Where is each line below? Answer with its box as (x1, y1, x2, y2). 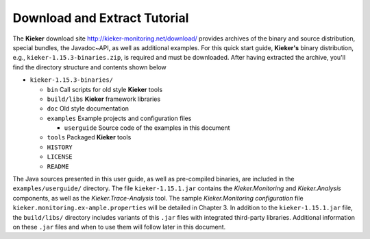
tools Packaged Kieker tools (47, 133, 132, 141)
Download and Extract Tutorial (12, 10, 189, 25)
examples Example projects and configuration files (47, 114, 192, 122)
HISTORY (47, 143, 73, 151)
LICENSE (47, 153, 73, 161)
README (47, 162, 69, 170)
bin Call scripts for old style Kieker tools (47, 85, 163, 93)
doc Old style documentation (47, 104, 129, 113)
